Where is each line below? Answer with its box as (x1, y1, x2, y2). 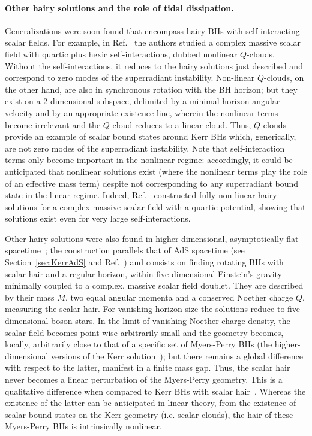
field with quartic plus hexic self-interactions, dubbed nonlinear (5, 47, 238, 60)
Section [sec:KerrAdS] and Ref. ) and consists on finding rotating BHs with (5, 256, 284, 268)
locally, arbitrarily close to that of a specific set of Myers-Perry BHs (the (5, 338, 272, 350)
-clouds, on (264, 71, 304, 84)
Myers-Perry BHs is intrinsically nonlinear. (5, 420, 162, 432)
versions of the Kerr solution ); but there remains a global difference (51, 349, 303, 362)
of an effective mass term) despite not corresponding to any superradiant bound (5, 177, 299, 189)
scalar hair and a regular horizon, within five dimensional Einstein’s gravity (5, 267, 283, 280)
